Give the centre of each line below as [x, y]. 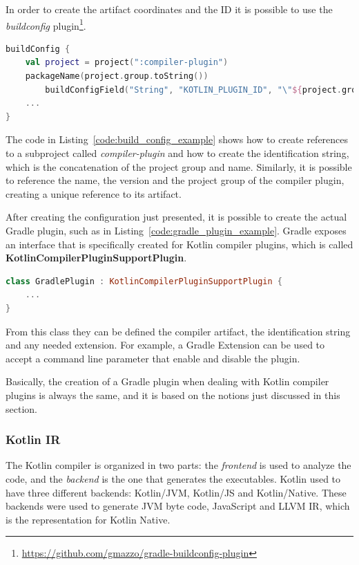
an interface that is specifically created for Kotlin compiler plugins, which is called [179, 244]
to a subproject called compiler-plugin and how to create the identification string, [177, 153]
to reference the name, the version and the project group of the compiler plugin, [175, 180]
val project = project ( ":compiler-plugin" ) [127, 63]
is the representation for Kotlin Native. [88, 519]
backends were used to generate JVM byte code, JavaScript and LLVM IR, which [178, 506]
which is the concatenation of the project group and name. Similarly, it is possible [179, 166]
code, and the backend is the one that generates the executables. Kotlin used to [173, 478]
